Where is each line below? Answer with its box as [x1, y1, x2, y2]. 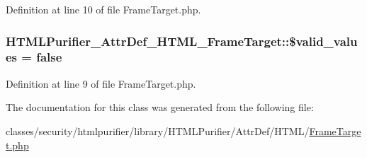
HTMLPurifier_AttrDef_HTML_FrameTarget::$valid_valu [6, 32, 358, 50]
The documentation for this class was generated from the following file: [6, 100, 314, 115]
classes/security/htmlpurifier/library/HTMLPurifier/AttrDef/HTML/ [6, 123, 310, 138]
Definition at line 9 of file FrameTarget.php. [6, 76, 196, 91]
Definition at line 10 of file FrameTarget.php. [6, 2, 201, 16]
